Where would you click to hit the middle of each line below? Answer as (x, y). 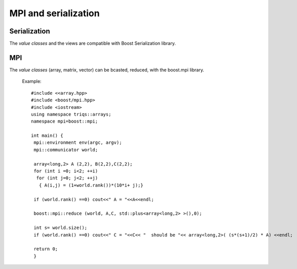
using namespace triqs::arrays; (71, 114)
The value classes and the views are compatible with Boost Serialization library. (92, 44)
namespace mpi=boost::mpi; (65, 121)
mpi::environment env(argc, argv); (78, 143)
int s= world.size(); (61, 228)
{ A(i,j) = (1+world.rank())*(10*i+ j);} (91, 185)
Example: (32, 82)
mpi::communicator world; (66, 150)
